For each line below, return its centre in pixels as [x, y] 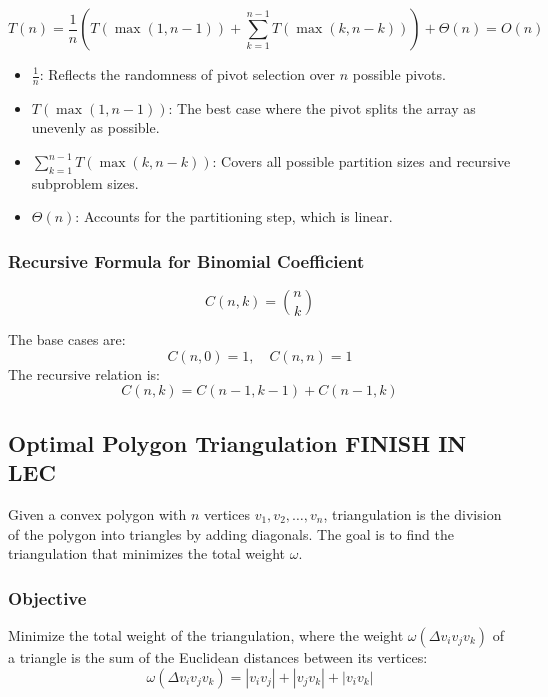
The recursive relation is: [84, 373]
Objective [47, 597]
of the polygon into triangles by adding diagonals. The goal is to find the [231, 533]
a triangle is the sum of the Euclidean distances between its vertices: [218, 657]
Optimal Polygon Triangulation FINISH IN [237, 442]
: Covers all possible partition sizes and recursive [361, 161]
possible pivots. [399, 74]
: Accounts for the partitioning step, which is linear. [234, 216]
